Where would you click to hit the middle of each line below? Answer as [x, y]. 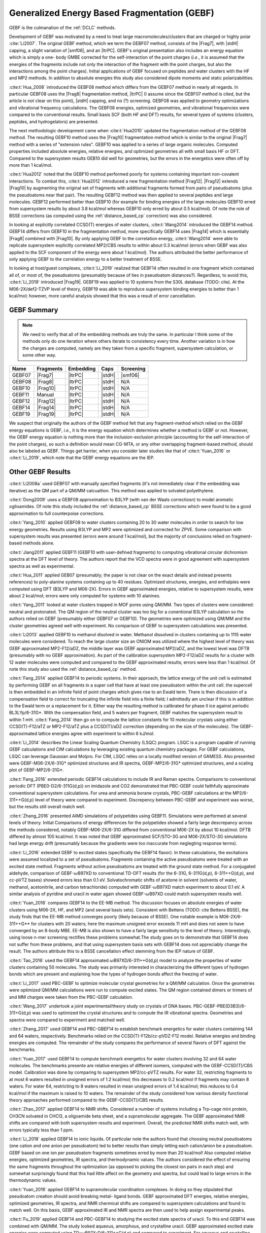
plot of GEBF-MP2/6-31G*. [36, 770]
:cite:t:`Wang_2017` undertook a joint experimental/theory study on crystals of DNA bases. [101, 1006]
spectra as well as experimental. [42, 566]
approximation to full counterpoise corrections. [57, 513]
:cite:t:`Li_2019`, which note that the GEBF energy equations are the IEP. [82, 458]
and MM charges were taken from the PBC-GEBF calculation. [71, 997]
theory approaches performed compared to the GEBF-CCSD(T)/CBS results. [87, 1100]
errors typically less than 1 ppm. [41, 1130]
